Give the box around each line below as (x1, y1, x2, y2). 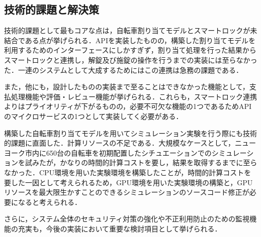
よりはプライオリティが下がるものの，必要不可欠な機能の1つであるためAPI (4, 101, 251, 111)
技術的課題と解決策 (4, 2, 99, 17)
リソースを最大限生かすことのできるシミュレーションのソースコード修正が (4, 187, 249, 197)
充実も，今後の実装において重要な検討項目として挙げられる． (18, 223, 222, 233)
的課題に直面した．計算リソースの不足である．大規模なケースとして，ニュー (4, 138, 256, 148)
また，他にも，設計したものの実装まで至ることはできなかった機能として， (4, 81, 249, 92)
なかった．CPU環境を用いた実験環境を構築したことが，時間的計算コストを (4, 167, 251, 177)
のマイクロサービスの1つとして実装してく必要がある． (4, 110, 183, 121)
